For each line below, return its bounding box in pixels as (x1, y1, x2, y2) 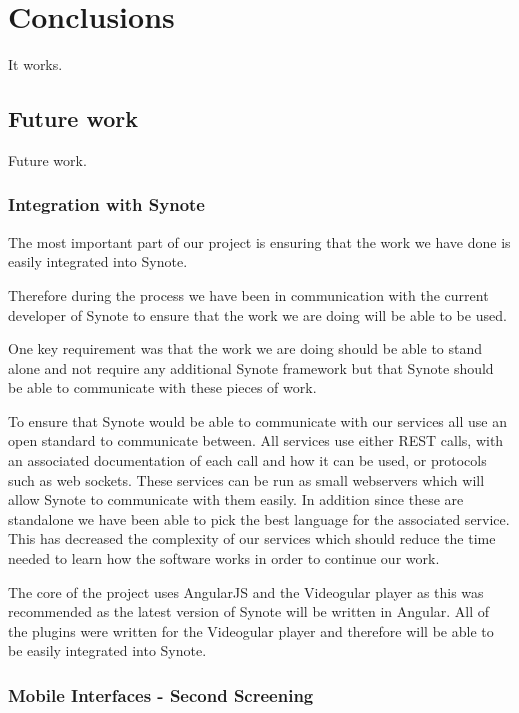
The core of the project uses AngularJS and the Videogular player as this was (8, 581, 484, 602)
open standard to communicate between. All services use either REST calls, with (8, 430, 504, 451)
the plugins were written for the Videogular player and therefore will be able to (8, 620, 494, 641)
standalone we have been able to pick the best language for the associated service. (8, 508, 510, 529)
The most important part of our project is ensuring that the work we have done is (8, 231, 511, 252)
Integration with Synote (8, 192, 205, 217)
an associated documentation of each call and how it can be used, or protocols (8, 450, 487, 471)
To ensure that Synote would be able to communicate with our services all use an (8, 410, 507, 431)
